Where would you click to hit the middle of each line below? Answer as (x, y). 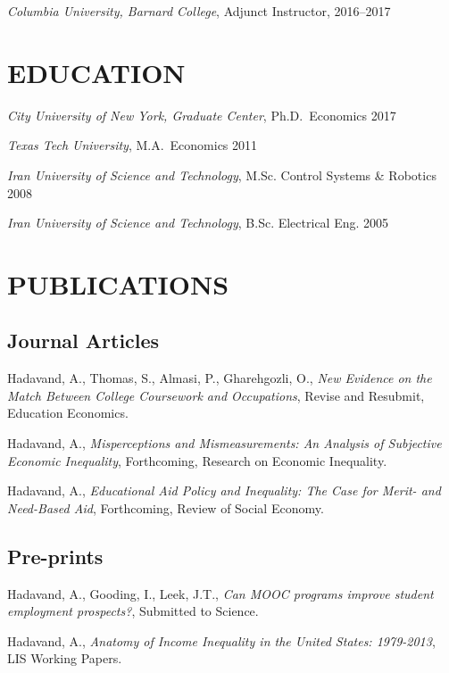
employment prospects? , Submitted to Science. (133, 611)
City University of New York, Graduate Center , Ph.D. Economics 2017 (202, 115)
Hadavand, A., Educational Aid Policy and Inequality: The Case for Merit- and (224, 490)
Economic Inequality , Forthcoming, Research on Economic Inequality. (197, 460)
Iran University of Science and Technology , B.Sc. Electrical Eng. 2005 (198, 223)
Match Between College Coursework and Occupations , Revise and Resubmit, (216, 395)
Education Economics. (68, 413)
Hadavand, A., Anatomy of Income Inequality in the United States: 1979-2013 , (221, 640)
